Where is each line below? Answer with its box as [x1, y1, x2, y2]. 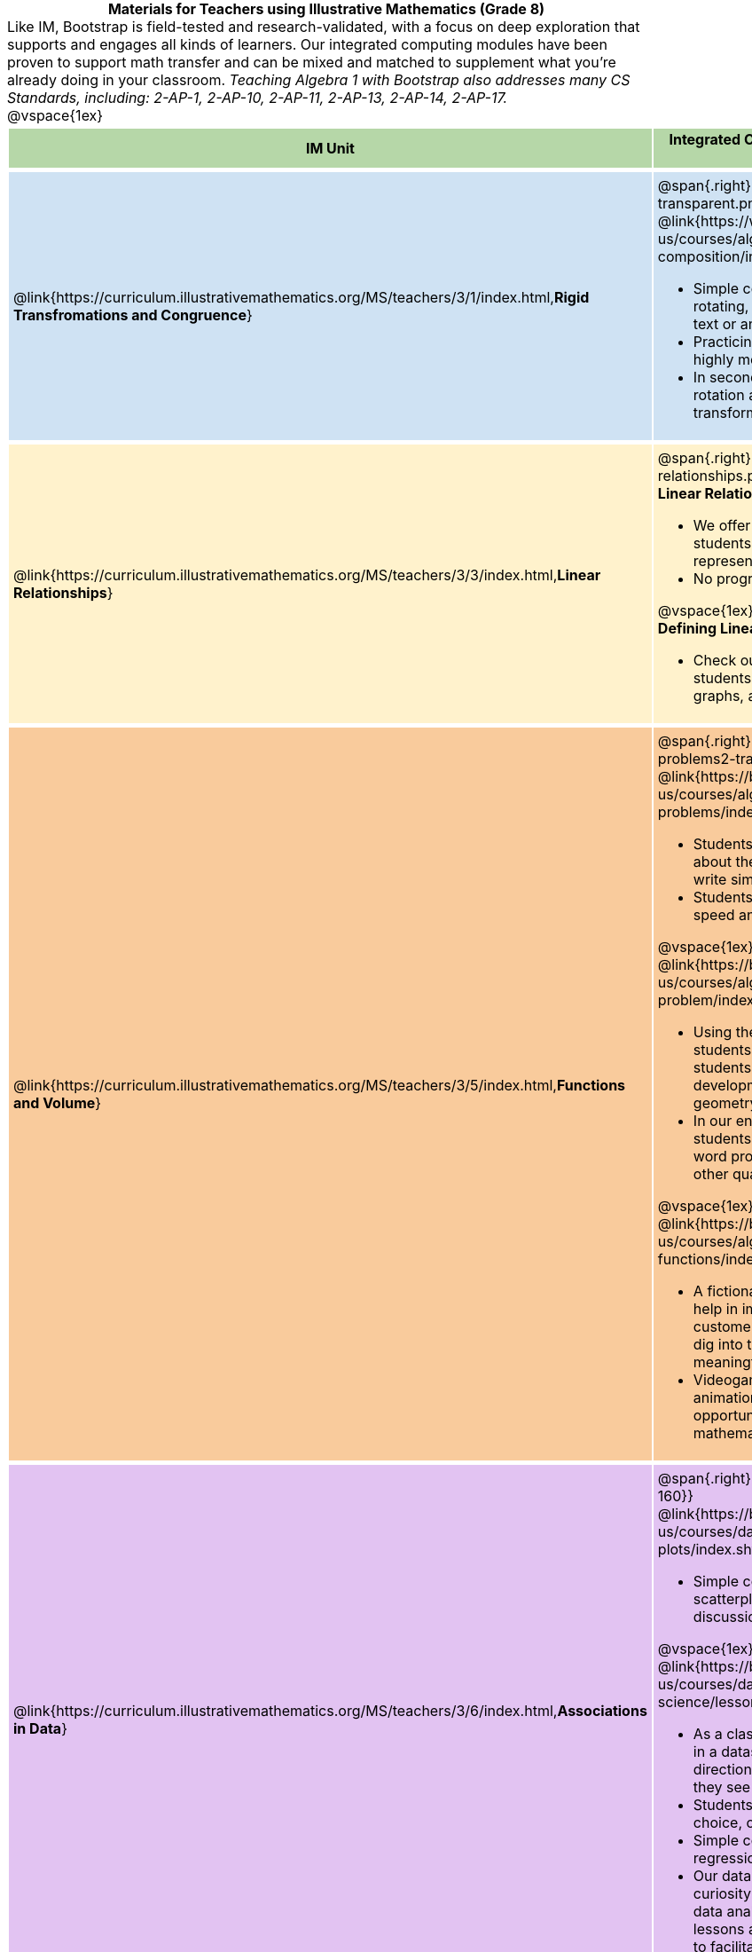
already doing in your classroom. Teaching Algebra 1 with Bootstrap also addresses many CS [7, 71, 631, 89]
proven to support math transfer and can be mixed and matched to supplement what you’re [7, 53, 616, 71]
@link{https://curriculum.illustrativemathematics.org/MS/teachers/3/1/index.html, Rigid [13, 288, 590, 306]
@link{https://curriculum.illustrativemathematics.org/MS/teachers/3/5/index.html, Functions [13, 1076, 626, 1094]
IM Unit [305, 139, 355, 157]
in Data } [13, 1720, 67, 1737]
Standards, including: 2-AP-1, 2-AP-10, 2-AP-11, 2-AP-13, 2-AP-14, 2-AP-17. [7, 89, 508, 106]
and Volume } [13, 1094, 102, 1112]
